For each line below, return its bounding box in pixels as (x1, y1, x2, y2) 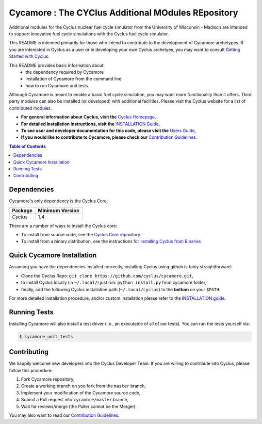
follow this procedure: (9, 367, 53, 373)
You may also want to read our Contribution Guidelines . (9, 412, 120, 418)
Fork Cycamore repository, (21, 376, 75, 382)
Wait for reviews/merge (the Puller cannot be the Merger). (21, 403, 137, 409)
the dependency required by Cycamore (25, 69, 104, 75)
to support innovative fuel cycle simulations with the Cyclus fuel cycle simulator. (9, 31, 169, 36)
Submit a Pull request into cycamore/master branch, (21, 397, 129, 403)
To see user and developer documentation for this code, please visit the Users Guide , (21, 128, 196, 133)
